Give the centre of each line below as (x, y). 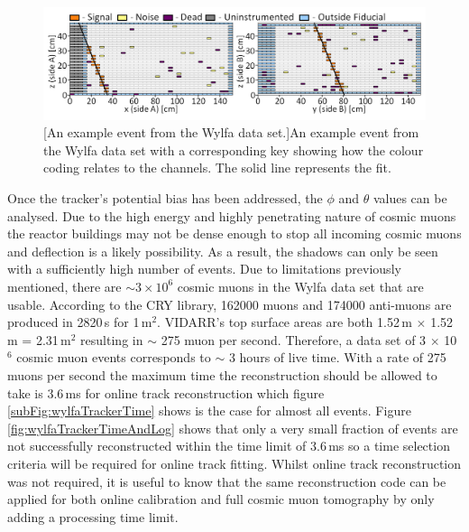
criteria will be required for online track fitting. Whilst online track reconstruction (234, 463)
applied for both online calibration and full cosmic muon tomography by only (221, 499)
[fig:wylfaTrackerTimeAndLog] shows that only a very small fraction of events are (233, 428)
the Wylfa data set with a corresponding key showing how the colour (234, 149)
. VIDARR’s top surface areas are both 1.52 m (285, 322)
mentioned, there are (64, 286)
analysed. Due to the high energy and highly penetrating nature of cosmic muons (232, 215)
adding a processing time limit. (93, 516)
